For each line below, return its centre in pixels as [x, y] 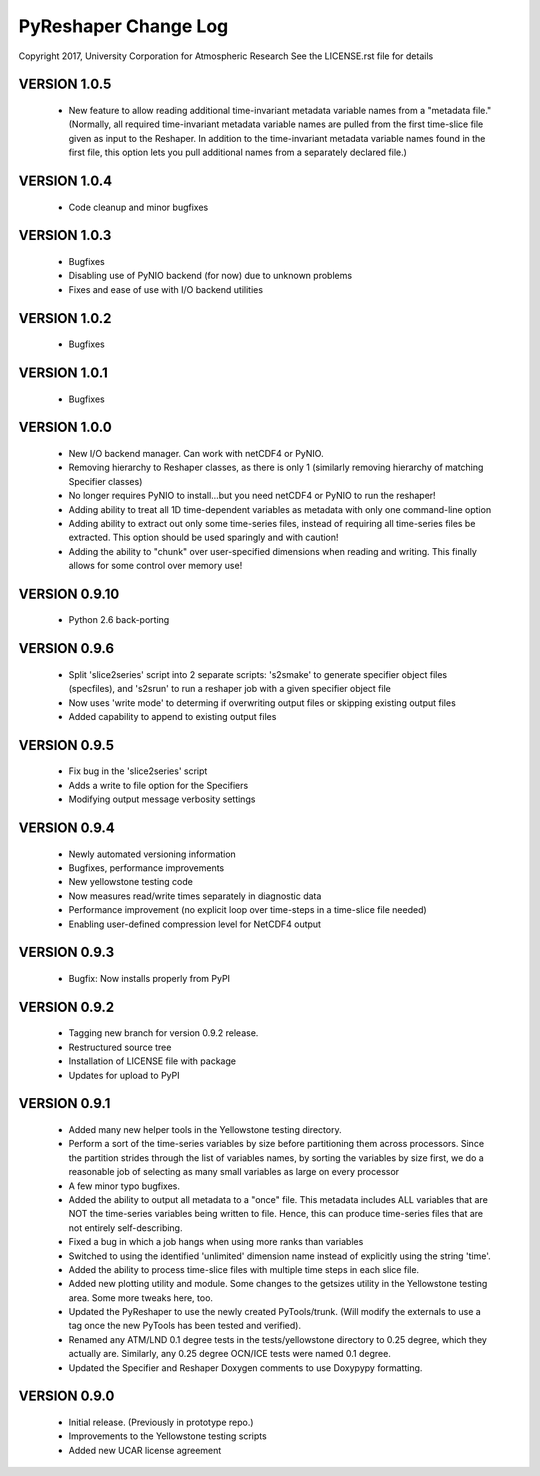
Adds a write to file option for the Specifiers [158, 785]
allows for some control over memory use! [155, 566]
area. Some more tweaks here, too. [141, 1297]
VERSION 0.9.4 [66, 828]
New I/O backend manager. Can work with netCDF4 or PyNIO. [196, 453]
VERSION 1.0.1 [63, 372]
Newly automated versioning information [152, 854]
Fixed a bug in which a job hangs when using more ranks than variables [216, 1242]
